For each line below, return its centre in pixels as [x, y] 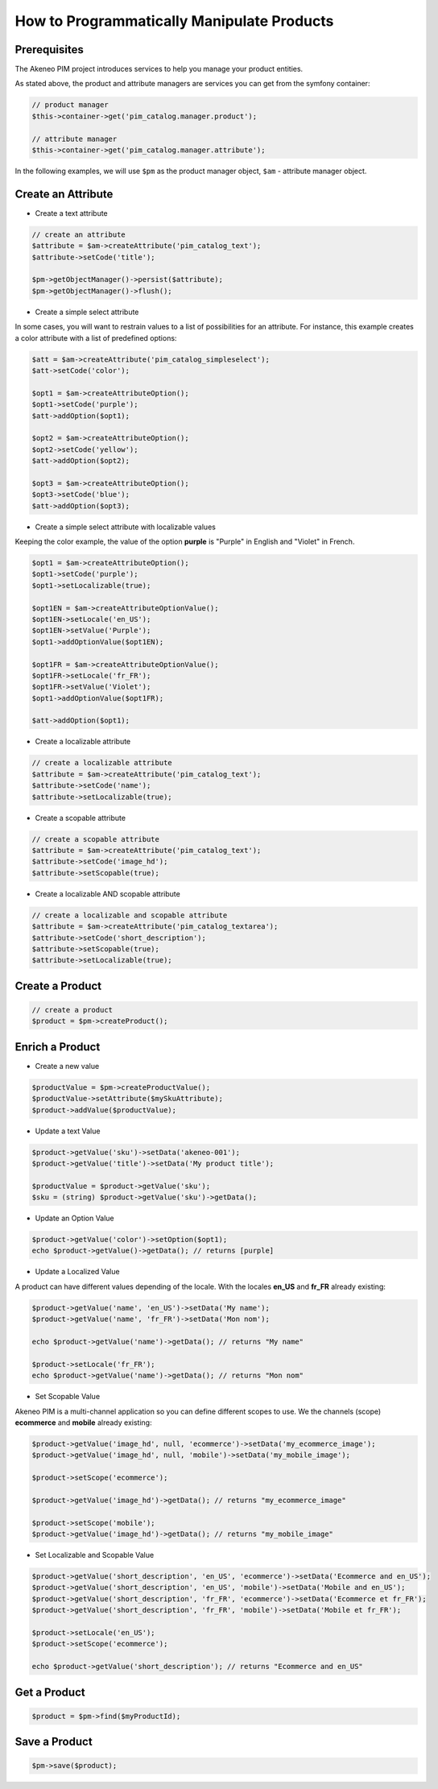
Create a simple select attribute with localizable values [126, 527]
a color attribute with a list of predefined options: [96, 338]
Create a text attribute [71, 213]
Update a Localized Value [77, 1272]
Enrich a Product [58, 1047]
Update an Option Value [74, 1218]
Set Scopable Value [68, 1397]
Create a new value [67, 1066]
